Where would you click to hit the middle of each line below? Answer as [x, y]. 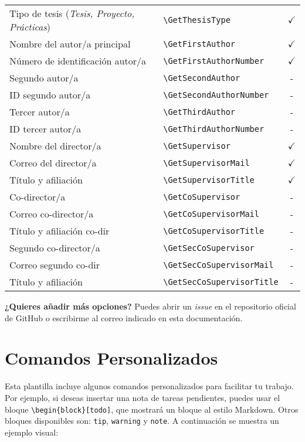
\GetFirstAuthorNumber [214, 61]
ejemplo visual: [32, 432]
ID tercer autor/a [45, 129]
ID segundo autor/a [50, 95]
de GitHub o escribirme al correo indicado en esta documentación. [124, 317]
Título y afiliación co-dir [60, 231]
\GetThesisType [197, 20]
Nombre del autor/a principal [70, 44]
